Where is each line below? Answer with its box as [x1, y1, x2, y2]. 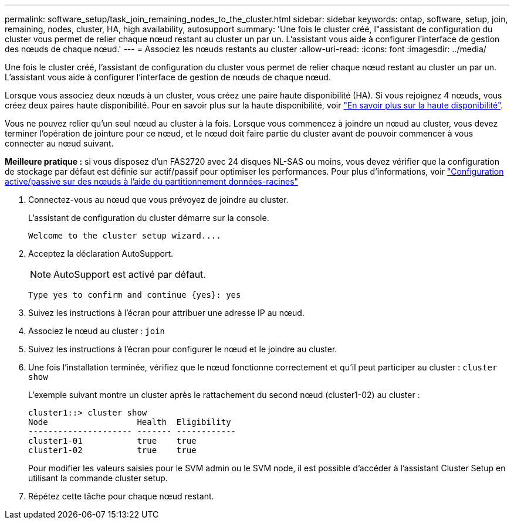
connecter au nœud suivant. [5, 138, 114, 148]
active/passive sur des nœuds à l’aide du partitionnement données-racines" [5, 176, 299, 186]
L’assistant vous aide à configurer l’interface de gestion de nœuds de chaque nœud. [5, 72, 331, 82]
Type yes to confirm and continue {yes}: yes [28, 290, 241, 300]
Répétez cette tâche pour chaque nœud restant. [28, 491, 214, 501]
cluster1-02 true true [28, 445, 197, 455]
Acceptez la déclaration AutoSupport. [28, 249, 174, 258]
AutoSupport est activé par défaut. [53, 268, 206, 280]
